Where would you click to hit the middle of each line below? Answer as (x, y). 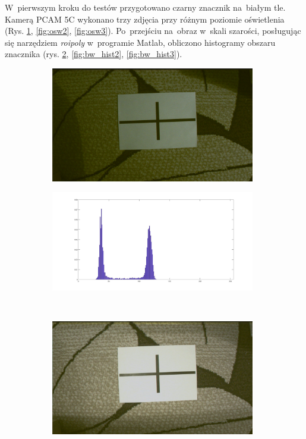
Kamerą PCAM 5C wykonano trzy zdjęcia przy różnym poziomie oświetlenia (145, 19)
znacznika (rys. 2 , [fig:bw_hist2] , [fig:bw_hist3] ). (94, 54)
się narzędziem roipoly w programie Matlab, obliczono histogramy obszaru (140, 42)
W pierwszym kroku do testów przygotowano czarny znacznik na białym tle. (145, 7)
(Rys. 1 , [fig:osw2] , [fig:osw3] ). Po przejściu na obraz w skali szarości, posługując (153, 31)
